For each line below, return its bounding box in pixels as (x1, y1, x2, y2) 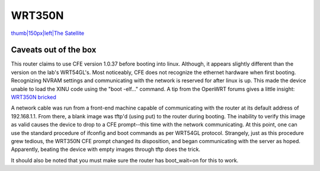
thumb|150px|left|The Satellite (11, 30, 85, 37)
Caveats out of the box (11, 45, 97, 55)
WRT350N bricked (11, 93, 56, 101)
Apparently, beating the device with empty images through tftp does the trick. (11, 146, 201, 153)
